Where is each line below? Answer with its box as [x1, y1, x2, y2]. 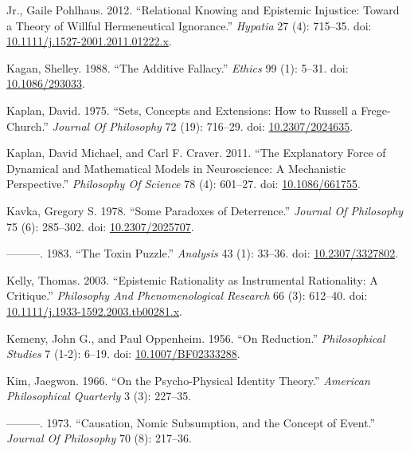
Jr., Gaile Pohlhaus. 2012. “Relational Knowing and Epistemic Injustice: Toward [6, 2, 400, 18]
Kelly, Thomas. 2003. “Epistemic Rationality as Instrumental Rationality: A [6, 271, 378, 288]
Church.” [6, 117, 49, 134]
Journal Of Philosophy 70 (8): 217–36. [6, 430, 192, 446]
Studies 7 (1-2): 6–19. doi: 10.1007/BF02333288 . [6, 345, 240, 362]
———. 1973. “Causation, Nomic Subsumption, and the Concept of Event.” [6, 414, 376, 430]
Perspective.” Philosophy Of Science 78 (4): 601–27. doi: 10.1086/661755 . [6, 175, 361, 192]
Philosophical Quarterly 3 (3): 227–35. [6, 387, 192, 404]
